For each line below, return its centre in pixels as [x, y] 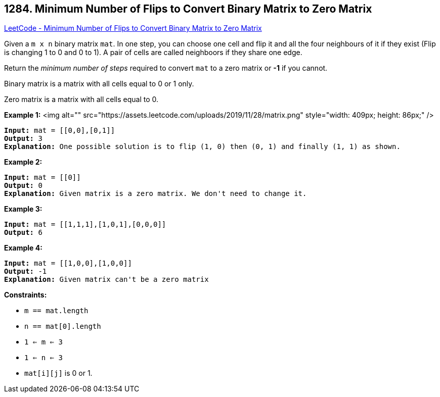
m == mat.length [56, 311]
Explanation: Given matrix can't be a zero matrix [106, 280]
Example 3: [23, 209]
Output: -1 [26, 271]
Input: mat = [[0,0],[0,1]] [60, 131]
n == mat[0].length [63, 327]
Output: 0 [23, 186]
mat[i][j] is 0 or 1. [58, 373]
